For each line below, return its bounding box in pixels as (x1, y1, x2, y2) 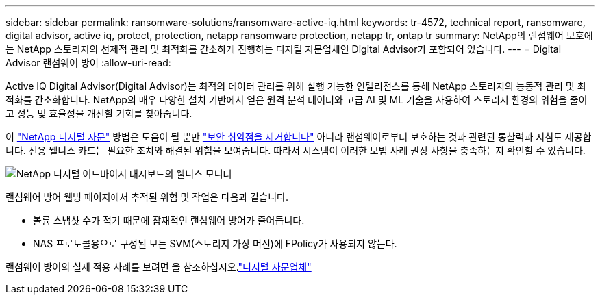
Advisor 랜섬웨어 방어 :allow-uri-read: (5, 57, 171, 68)
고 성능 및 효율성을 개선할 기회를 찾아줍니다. (5, 108, 192, 119)
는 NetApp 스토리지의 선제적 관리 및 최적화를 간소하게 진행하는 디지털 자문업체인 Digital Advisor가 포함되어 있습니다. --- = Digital (5, 43, 562, 55)
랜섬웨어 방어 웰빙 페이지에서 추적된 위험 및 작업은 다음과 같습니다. (5, 191, 288, 203)
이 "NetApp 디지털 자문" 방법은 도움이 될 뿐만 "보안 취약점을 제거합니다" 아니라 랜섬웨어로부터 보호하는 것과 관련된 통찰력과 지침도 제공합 (5, 131, 592, 142)
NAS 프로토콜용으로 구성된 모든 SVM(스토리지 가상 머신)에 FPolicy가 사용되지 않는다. (33, 238, 397, 249)
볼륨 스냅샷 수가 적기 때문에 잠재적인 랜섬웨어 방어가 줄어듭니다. (33, 214, 305, 226)
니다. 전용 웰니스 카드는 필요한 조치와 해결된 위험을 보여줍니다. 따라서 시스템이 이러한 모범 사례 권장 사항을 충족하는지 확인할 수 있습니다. (5, 145, 586, 156)
